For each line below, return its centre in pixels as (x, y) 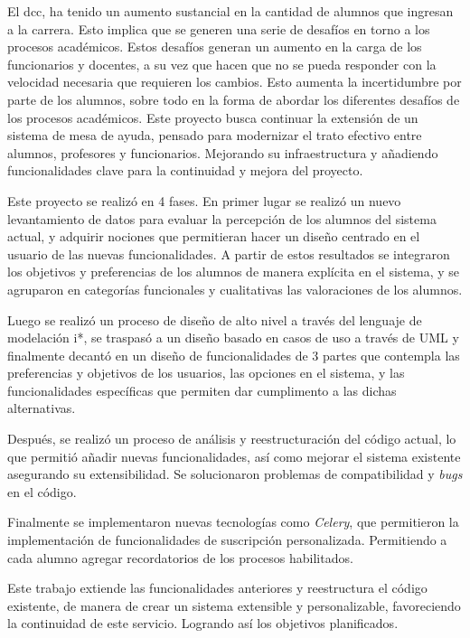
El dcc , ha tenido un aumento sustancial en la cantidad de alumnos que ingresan (230, 11)
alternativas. (42, 408)
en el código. (42, 491)
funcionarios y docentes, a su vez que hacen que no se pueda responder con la (222, 64)
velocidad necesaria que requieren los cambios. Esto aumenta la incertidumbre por (235, 82)
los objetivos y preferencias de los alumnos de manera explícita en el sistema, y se (233, 272)
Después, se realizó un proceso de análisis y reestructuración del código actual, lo (232, 439)
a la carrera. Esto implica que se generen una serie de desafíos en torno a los (219, 28)
